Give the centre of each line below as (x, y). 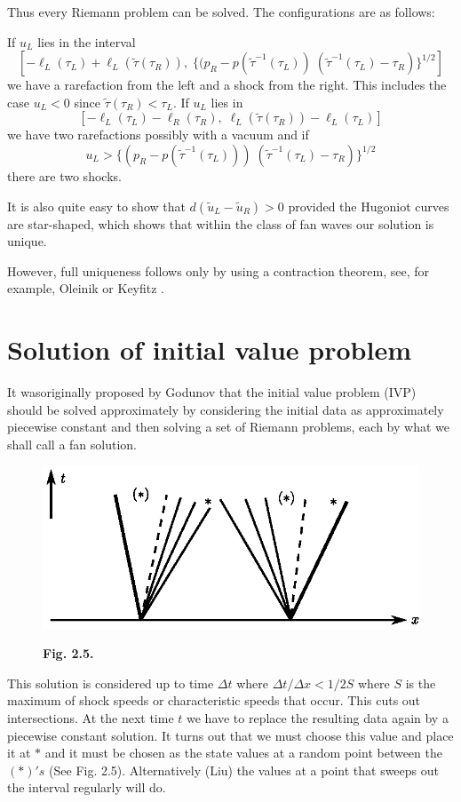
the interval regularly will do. (87, 787)
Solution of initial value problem (209, 349)
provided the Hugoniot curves (369, 206)
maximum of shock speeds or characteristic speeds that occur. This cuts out (214, 700)
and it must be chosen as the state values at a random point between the (243, 753)
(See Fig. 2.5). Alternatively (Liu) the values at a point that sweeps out (244, 770)
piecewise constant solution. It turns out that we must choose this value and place (230, 735)
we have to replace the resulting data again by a (318, 718)
